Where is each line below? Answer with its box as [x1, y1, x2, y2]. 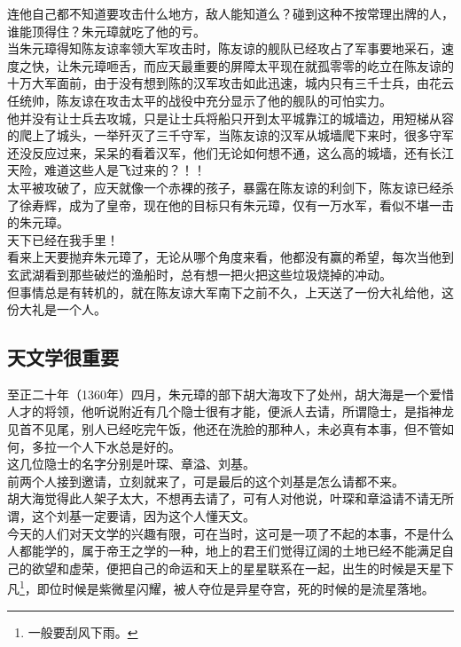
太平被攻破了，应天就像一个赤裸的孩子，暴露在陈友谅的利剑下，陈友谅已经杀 [7, 178, 454, 196]
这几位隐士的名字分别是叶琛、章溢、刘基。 [7, 454, 255, 473]
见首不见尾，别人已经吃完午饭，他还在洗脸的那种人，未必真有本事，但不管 [7, 420, 441, 438]
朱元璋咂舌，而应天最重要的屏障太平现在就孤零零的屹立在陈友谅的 [68, 56, 454, 75]
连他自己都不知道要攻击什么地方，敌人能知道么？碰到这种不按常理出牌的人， [7, 4, 454, 22]
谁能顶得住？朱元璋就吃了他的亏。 [7, 21, 206, 40]
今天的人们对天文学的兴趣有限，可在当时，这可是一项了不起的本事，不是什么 [7, 524, 454, 542]
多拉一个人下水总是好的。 [31, 437, 181, 455]
